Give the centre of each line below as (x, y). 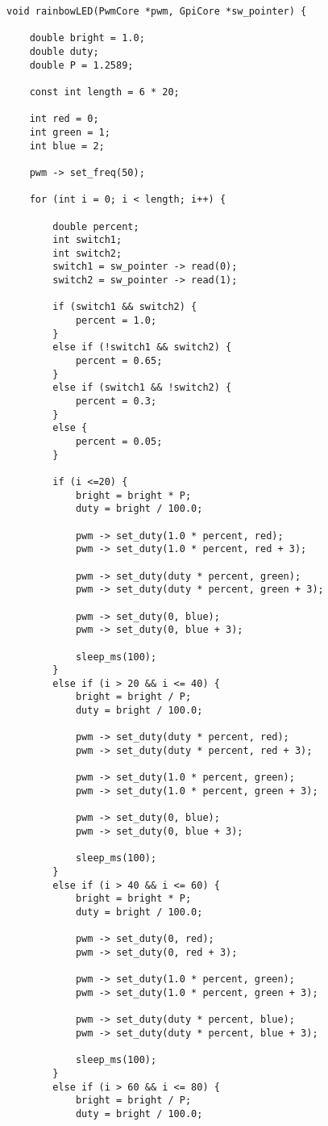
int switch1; (87, 240)
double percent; (96, 226)
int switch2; (87, 253)
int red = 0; (64, 119)
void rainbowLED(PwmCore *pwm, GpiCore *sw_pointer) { (157, 11)
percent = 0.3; (116, 402)
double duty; (64, 51)
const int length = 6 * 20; (104, 92)
